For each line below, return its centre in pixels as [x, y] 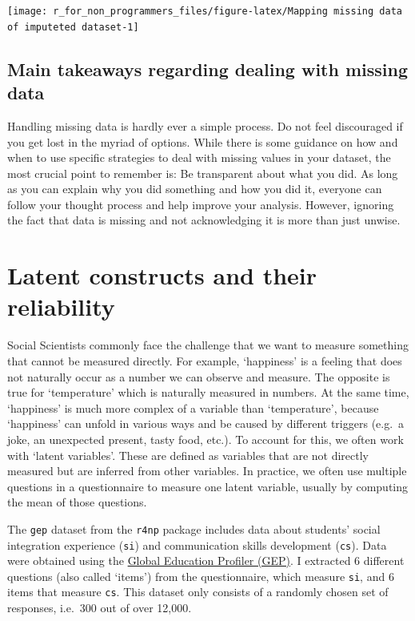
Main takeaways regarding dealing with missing [208, 69]
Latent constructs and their [162, 275]
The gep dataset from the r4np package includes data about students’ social [194, 528]
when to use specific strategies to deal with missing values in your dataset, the [199, 157]
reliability [61, 306]
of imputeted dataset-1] [73, 27]
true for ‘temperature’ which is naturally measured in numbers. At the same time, [208, 392]
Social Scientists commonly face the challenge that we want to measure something [208, 345]
